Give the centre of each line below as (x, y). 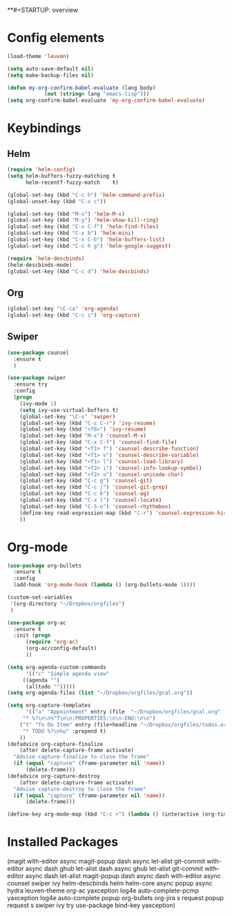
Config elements (56, 38)
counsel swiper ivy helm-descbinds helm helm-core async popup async (110, 884)
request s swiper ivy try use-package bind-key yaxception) (91, 906)
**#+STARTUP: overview (42, 10)
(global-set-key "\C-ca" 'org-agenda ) (63, 309)
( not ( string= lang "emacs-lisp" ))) (97, 94)
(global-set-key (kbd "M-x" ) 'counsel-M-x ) (83, 436)
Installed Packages (63, 842)
